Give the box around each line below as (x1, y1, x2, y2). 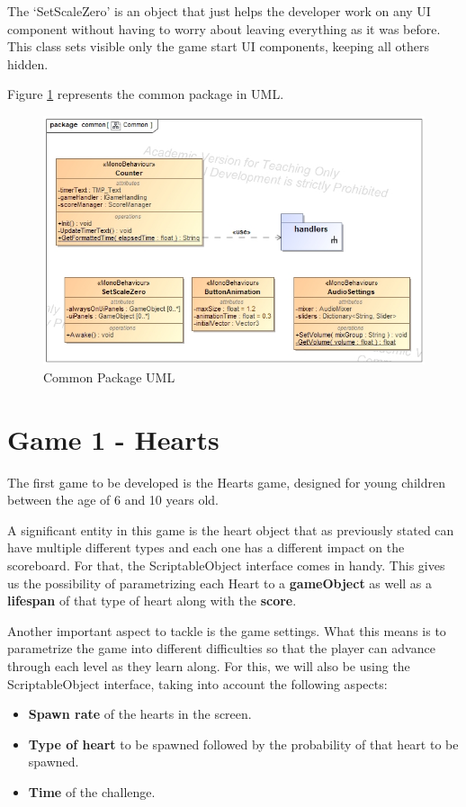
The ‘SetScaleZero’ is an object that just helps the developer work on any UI (7, 2, 431, 20)
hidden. (7, 54, 49, 73)
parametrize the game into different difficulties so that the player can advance (7, 639, 435, 658)
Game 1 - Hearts (7, 420, 220, 457)
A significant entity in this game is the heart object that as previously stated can (7, 520, 454, 539)
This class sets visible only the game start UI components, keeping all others (7, 37, 429, 56)
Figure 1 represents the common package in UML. (7, 85, 284, 103)
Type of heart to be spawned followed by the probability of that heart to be (28, 734, 459, 753)
